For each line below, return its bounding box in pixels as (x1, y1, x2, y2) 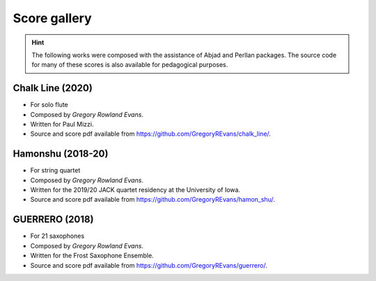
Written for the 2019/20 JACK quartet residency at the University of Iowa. (30, 186, 240, 194)
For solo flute (30, 101, 69, 109)
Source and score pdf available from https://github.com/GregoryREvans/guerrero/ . (30, 261, 267, 269)
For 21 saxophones (30, 232, 85, 240)
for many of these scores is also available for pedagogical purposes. (31, 61, 228, 69)
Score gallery (13, 10, 92, 26)
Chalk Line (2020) (13, 82, 93, 94)
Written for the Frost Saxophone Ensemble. (30, 251, 154, 260)
